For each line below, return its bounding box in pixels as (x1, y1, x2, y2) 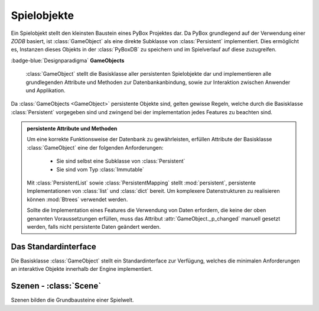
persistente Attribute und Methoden (27, 125, 118, 132)
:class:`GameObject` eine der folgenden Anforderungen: (27, 144, 164, 151)
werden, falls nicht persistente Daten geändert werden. (27, 223, 161, 230)
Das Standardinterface (11, 241, 97, 251)
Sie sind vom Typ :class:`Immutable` (56, 166, 145, 173)
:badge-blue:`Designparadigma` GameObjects (11, 57, 125, 64)
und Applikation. (25, 86, 66, 94)
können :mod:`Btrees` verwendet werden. (27, 196, 128, 203)
